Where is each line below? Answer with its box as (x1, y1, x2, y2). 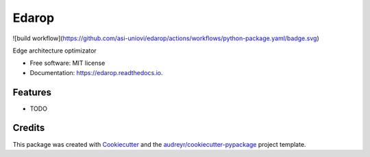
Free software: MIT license (29, 59, 106, 68)
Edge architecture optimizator (12, 46, 97, 55)
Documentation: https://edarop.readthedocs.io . (29, 68, 163, 76)
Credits (12, 122, 45, 134)
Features (12, 86, 51, 98)
